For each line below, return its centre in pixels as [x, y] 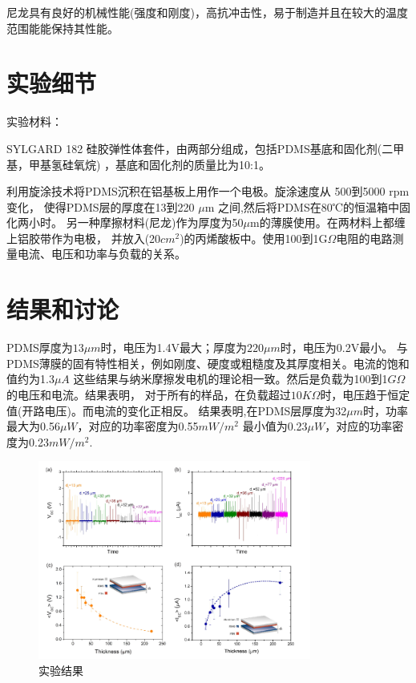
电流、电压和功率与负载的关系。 [101, 254]
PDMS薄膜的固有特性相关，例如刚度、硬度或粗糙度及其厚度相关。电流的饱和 [208, 363]
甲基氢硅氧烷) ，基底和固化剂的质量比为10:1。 [149, 164]
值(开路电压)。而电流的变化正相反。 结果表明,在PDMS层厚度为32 [177, 410]
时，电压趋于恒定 [365, 394]
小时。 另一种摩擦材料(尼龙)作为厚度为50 [136, 222]
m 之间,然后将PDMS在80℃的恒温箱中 [302, 206]
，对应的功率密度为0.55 [138, 426]
